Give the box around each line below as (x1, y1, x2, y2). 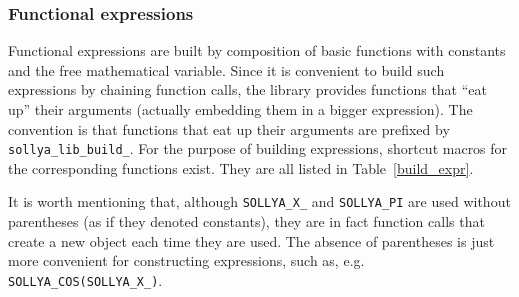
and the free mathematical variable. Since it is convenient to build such (8, 59, 445, 80)
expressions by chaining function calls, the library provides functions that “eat (8, 79, 487, 100)
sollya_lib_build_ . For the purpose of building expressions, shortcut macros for (8, 138, 508, 159)
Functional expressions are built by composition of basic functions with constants (8, 40, 506, 61)
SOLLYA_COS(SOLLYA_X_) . (8, 269, 163, 290)
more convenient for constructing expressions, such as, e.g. (8, 250, 365, 271)
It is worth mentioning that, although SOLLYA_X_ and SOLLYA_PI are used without (8, 191, 511, 212)
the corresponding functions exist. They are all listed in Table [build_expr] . (8, 157, 474, 178)
